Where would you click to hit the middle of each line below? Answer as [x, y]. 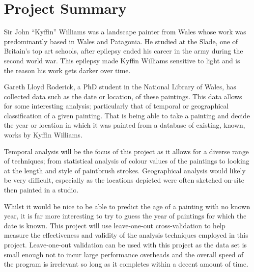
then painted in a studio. [41, 190]
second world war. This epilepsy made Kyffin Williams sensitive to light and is [122, 60]
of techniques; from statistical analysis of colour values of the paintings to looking [127, 161]
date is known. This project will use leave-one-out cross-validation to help [115, 225]
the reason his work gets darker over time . [67, 70]
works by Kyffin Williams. [43, 135]
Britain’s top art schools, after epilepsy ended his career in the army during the [124, 51]
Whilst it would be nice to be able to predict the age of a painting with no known [127, 206]
